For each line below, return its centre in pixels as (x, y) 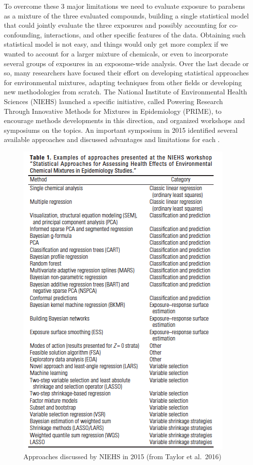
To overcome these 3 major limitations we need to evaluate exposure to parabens (125, 6)
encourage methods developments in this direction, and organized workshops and (125, 120)
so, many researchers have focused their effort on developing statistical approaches (126, 73)
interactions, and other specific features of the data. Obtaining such (145, 34)
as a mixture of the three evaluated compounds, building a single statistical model (126, 15)
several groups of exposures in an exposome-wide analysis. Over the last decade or (126, 63)
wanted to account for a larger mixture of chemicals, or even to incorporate (116, 53)
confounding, (23, 34)
